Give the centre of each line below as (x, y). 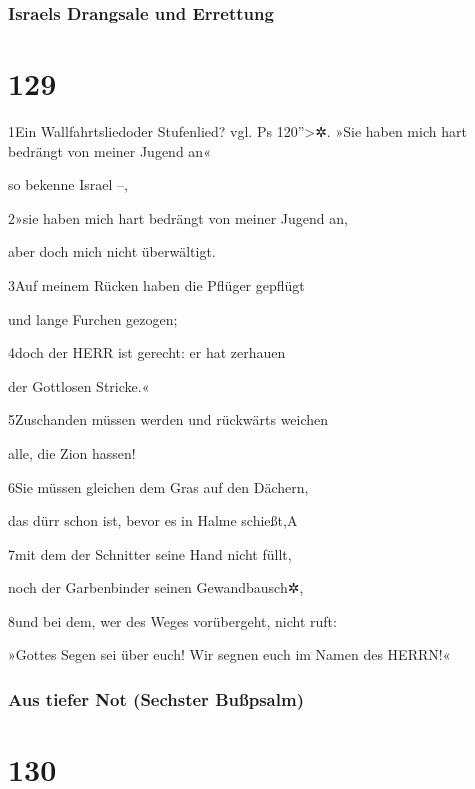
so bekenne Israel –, (68, 184)
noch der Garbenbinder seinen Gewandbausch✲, (156, 587)
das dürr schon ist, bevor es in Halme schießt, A (153, 520)
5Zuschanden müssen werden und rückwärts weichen (168, 419)
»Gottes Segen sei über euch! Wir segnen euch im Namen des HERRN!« (229, 654)
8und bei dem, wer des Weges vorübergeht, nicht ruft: (172, 620)
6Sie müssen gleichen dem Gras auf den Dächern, (158, 486)
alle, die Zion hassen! (72, 452)
